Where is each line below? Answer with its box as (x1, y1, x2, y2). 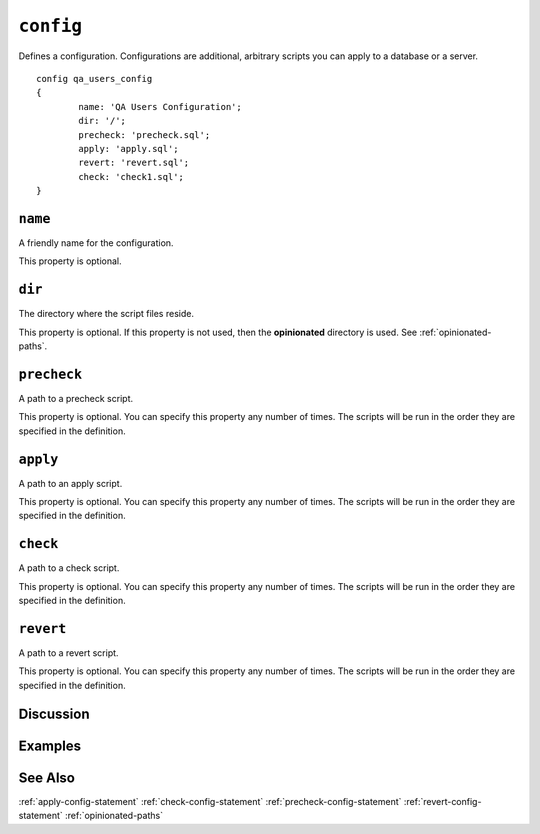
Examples (18, 737, 82, 754)
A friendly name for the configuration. (18, 236, 174, 249)
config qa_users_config (36, 73, 153, 84)
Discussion (18, 705, 90, 722)
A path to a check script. (18, 562, 120, 574)
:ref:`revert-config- (403, 795, 482, 807)
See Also (18, 769, 75, 786)
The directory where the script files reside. (18, 308, 195, 320)
